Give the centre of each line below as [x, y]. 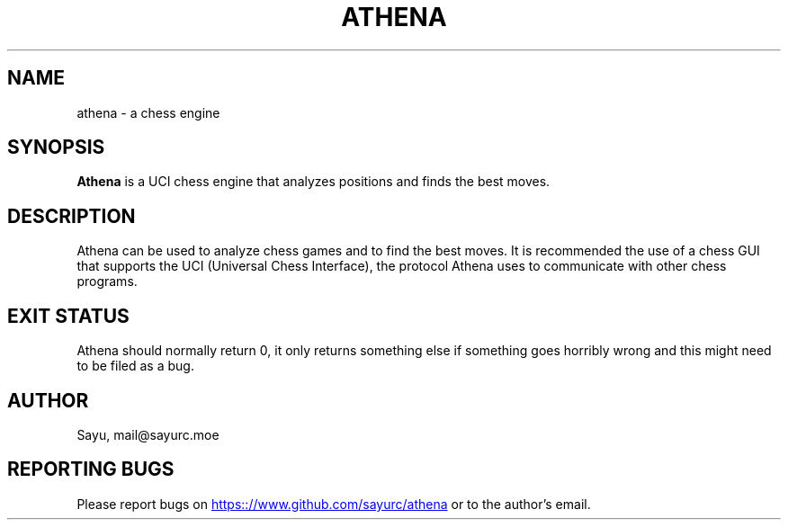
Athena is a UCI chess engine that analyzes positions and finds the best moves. [313, 182]
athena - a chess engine [148, 112]
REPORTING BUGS [91, 469]
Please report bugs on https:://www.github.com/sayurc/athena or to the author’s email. [334, 504]
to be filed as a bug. [135, 366]
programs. [107, 281]
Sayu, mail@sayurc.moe [148, 434]
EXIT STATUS [68, 316]
